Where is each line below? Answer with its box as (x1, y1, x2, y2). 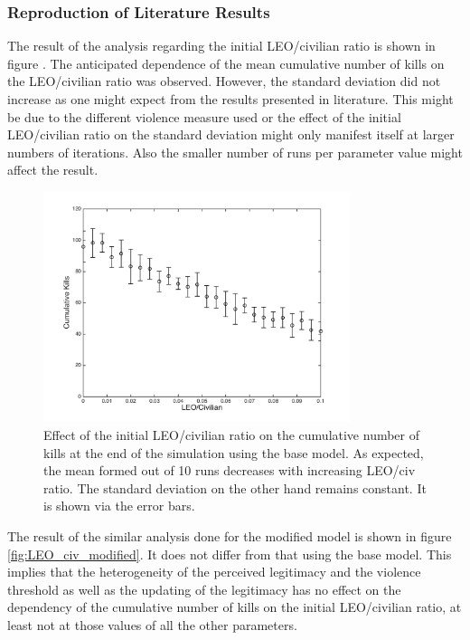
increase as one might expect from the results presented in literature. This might (7, 90, 454, 108)
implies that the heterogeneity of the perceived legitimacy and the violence (7, 562, 421, 581)
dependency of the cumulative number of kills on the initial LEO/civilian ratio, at (7, 597, 462, 616)
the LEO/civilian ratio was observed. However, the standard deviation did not (7, 72, 441, 91)
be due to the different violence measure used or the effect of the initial (7, 107, 401, 126)
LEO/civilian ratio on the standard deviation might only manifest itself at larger (7, 125, 455, 144)
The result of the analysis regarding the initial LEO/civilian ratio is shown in (7, 36, 436, 55)
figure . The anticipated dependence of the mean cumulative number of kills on (7, 53, 445, 72)
